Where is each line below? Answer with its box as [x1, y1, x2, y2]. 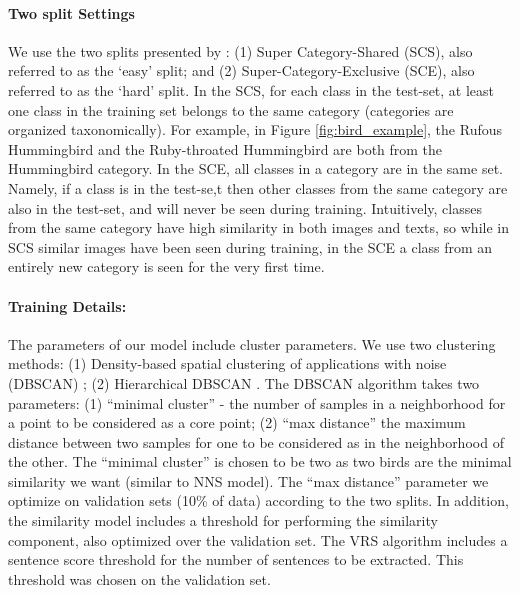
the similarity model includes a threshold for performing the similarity [8, 510, 438, 531]
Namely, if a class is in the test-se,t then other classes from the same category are [8, 177, 508, 198]
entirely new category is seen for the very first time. [8, 256, 325, 277]
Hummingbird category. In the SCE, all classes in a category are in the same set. [8, 158, 503, 179]
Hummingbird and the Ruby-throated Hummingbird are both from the [8, 138, 443, 159]
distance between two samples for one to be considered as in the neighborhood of [8, 431, 504, 452]
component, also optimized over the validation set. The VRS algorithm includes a [8, 529, 508, 550]
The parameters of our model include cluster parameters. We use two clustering [8, 333, 496, 354]
